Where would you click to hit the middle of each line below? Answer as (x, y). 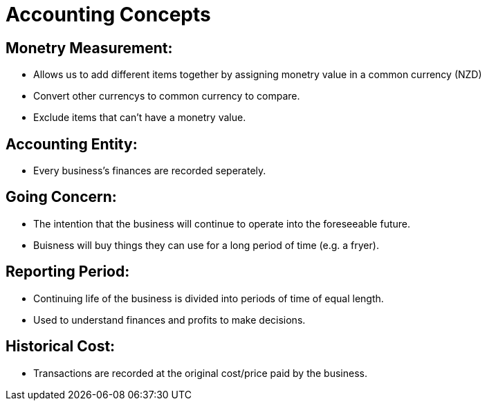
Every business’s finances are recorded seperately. (150, 171)
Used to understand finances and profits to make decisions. (169, 320)
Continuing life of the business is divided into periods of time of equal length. (209, 298)
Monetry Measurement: (89, 48)
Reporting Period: (68, 272)
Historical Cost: (61, 347)
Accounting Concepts (108, 15)
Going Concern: (61, 197)
